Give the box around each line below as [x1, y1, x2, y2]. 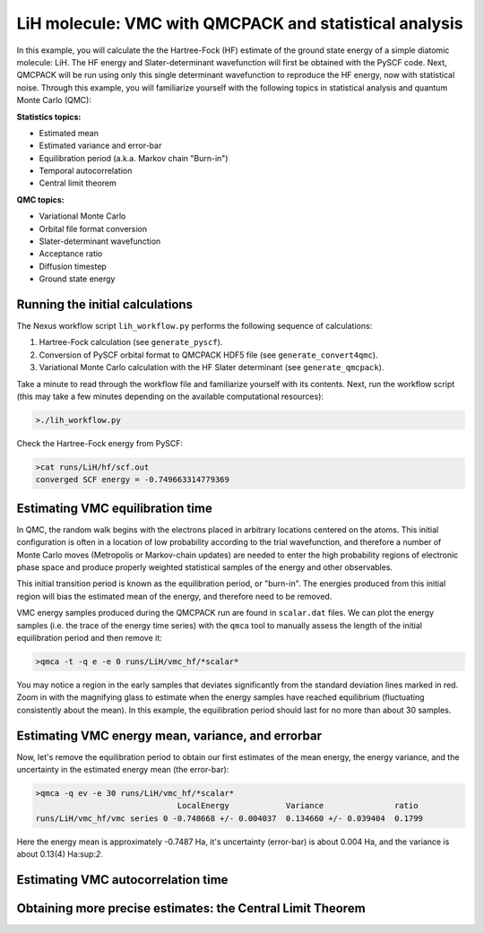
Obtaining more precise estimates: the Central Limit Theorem [16, 901, 367, 916]
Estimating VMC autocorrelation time [16, 872, 229, 887]
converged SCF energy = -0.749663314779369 [35, 475, 230, 485]
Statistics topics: [16, 111, 82, 122]
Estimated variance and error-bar [39, 140, 162, 151]
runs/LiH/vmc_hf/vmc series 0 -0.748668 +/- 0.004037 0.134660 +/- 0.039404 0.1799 [35, 813, 423, 824]
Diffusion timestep [39, 261, 107, 272]
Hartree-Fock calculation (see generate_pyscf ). [39, 337, 223, 348]
